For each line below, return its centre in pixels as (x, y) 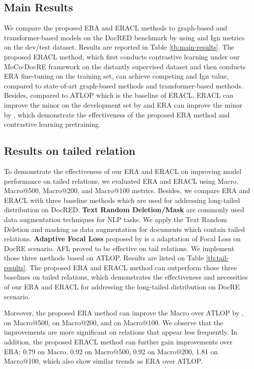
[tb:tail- (217, 258)
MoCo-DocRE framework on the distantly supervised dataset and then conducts (125, 66)
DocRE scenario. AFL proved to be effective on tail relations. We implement (119, 248)
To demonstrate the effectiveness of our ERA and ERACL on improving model (123, 171)
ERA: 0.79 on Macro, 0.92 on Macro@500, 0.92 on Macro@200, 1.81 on (111, 351)
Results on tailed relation (70, 151)
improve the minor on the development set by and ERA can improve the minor (123, 104)
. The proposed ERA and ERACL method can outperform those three (131, 267)
